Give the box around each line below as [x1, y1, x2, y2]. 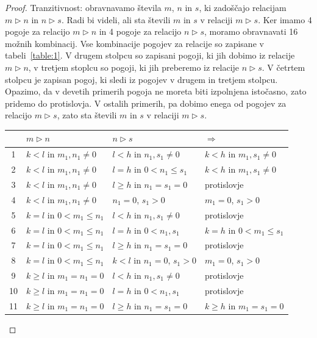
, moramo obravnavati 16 [204, 25, 298, 38]
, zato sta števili [57, 109, 117, 121]
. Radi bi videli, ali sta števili [61, 13, 171, 26]
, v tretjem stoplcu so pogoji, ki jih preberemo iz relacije [28, 60, 240, 73]
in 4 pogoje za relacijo [99, 25, 182, 38]
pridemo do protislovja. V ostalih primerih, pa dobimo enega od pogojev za [5, 96, 287, 109]
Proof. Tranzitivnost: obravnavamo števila [5, 1, 162, 13]
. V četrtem [262, 60, 305, 73]
